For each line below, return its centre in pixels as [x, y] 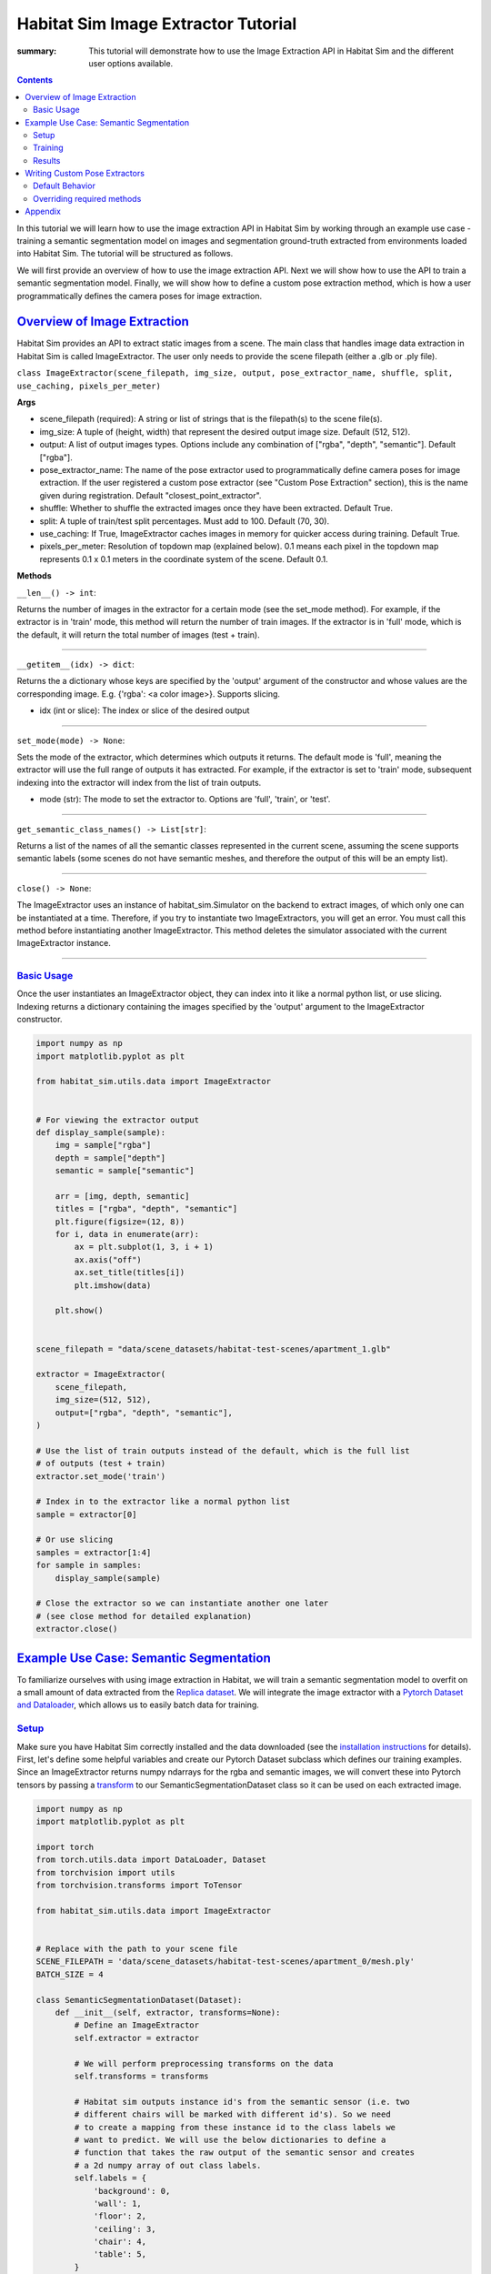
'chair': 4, [120, 2242]
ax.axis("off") [108, 1259]
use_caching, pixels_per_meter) [89, 386]
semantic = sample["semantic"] [125, 1171]
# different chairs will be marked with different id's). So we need [232, 2114]
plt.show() [79, 1311]
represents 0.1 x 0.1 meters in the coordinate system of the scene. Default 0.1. [184, 558]
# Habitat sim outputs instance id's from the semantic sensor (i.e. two [242, 2102]
